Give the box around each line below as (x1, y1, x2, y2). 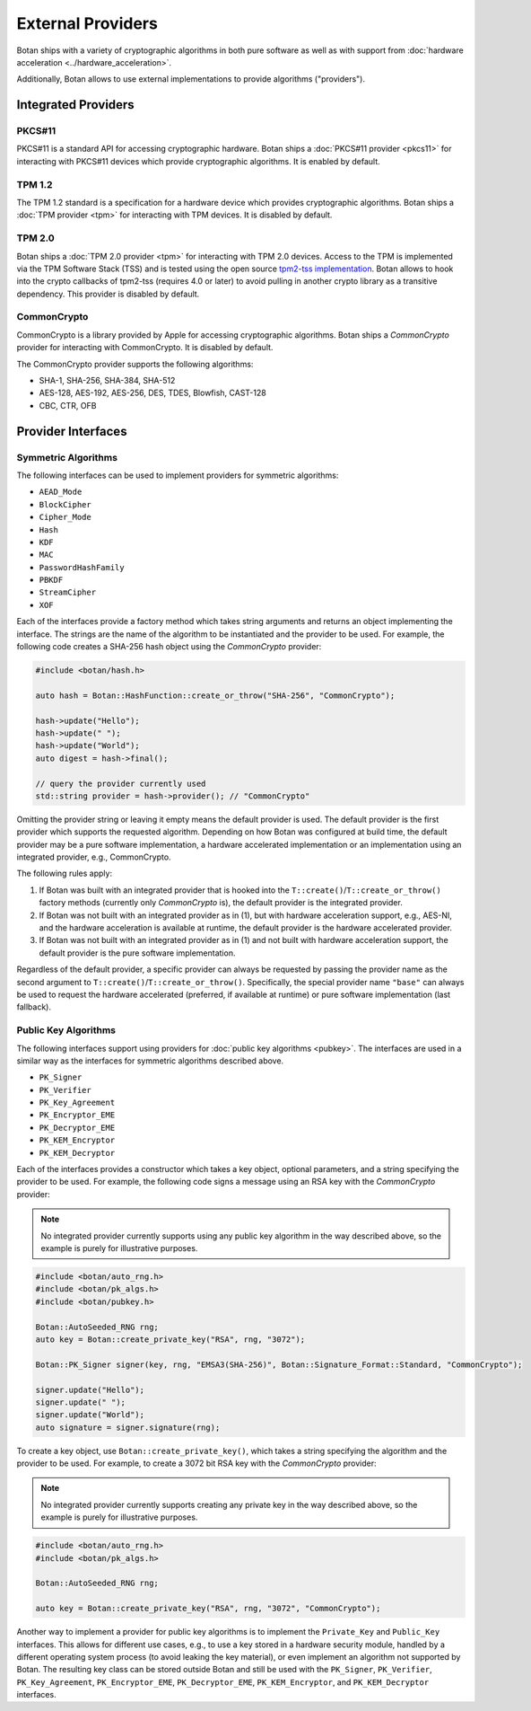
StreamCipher (39, 587, 97, 597)
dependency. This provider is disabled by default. (16, 288, 200, 299)
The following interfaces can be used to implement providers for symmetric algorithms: (16, 470, 339, 481)
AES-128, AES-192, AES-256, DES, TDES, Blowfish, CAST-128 (39, 387, 266, 399)
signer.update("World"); (35, 1410, 145, 1420)
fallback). (16, 1001, 51, 1012)
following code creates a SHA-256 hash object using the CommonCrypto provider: (16, 641, 322, 652)
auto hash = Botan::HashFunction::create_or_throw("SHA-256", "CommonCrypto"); (35, 690, 396, 701)
